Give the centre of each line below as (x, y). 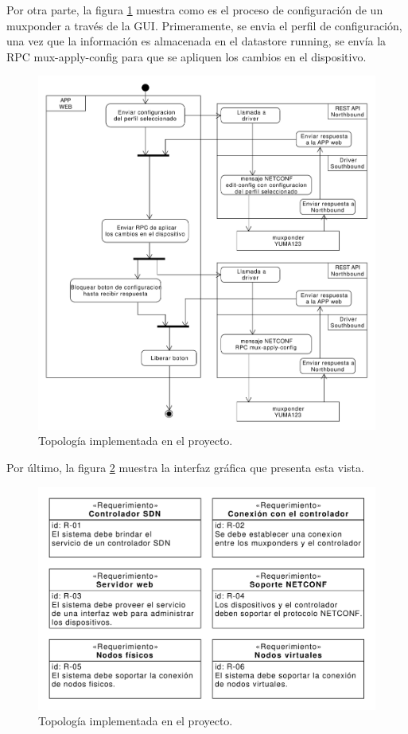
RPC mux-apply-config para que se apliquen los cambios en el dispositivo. (187, 56)
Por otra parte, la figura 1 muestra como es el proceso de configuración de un (195, 10)
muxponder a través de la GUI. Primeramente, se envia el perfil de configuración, (204, 25)
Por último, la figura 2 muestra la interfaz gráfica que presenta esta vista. (185, 467)
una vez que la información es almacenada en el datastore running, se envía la (196, 41)
